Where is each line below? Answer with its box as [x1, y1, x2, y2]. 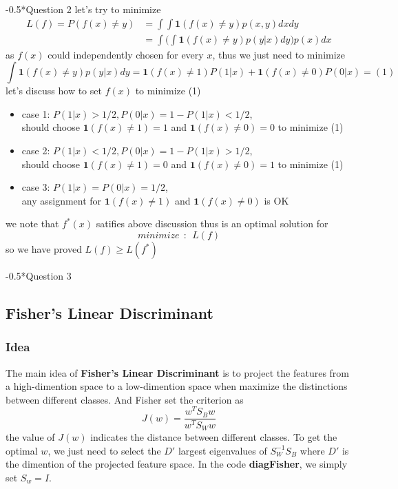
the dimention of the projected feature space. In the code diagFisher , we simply [6, 457, 348, 471]
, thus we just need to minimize [212, 47, 346, 61]
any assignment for [21, 193, 102, 207]
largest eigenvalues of [178, 443, 267, 457]
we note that [6, 216, 59, 231]
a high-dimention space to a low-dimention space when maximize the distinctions [6, 379, 348, 393]
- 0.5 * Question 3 [6, 269, 72, 282]
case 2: [21, 143, 50, 158]
